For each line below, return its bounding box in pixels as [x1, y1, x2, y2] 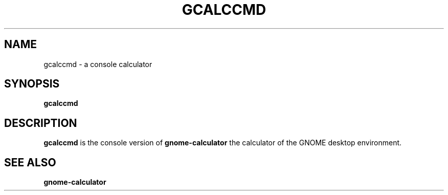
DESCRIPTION [4, 116, 77, 129]
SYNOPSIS [4, 77, 60, 91]
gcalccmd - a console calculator [43, 59, 152, 69]
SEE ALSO [4, 156, 56, 169]
